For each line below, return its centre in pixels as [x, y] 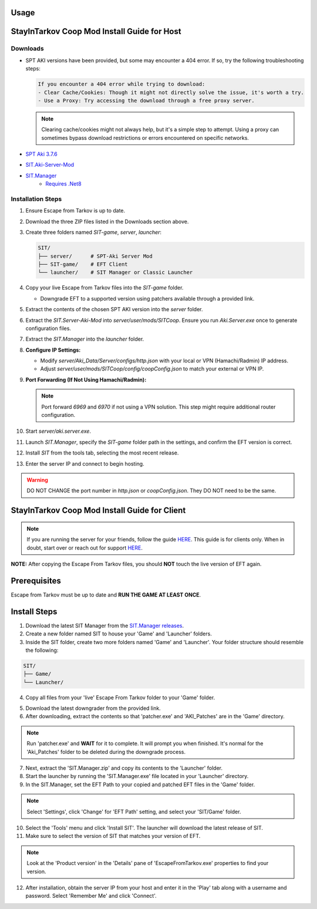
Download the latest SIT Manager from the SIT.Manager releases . [105, 625]
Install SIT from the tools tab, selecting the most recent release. [102, 453]
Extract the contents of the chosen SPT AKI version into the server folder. [114, 309]
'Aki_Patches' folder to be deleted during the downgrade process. [106, 752]
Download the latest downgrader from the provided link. [93, 708]
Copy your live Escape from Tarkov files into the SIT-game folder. [104, 288]
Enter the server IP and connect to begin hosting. [85, 463]
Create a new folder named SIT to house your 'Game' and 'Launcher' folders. [119, 634]
